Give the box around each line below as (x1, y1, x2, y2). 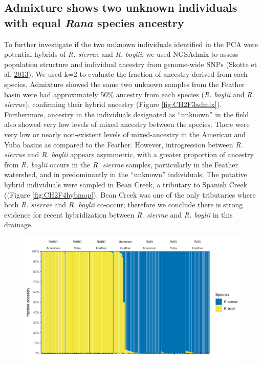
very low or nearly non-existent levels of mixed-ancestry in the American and (4, 128, 246, 139)
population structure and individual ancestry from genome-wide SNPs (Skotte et (4, 58, 257, 69)
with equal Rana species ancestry (4, 14, 184, 30)
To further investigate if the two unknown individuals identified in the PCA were (4, 38, 258, 49)
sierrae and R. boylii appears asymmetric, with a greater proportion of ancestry (4, 149, 254, 160)
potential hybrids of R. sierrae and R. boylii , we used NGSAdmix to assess (4, 49, 238, 59)
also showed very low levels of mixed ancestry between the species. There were (4, 119, 250, 130)
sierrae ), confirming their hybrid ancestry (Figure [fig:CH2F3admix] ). (4, 99, 222, 110)
